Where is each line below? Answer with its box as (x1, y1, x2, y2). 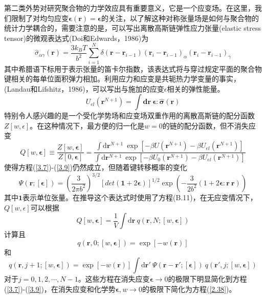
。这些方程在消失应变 (78, 273, 150, 284)
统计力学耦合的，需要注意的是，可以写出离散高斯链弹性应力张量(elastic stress (4, 23, 261, 33)
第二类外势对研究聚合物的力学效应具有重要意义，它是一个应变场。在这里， (4, 3, 255, 13)
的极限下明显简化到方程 (168, 273, 247, 284)
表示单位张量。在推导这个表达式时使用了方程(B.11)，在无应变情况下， (23, 192, 257, 203)
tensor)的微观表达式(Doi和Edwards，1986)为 (4, 32, 149, 43)
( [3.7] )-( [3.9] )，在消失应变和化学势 (4, 284, 116, 294)
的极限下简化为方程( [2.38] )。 (142, 284, 236, 294)
